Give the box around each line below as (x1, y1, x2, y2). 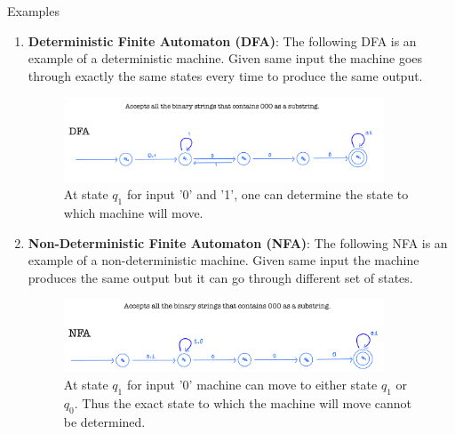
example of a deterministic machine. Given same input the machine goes (28, 49, 423, 68)
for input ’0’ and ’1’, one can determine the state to (126, 185, 409, 204)
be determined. (63, 412, 146, 430)
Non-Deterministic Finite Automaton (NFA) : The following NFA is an (28, 233, 448, 252)
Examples (7, 2, 60, 20)
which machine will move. (63, 204, 204, 222)
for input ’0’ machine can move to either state (126, 375, 378, 393)
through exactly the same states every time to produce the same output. (28, 66, 423, 84)
